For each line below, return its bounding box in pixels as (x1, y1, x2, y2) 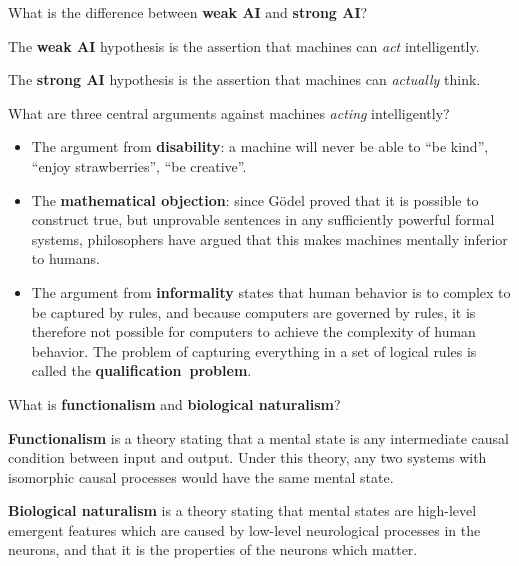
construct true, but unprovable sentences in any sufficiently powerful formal (31, 209, 495, 230)
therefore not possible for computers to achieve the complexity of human (31, 321, 476, 342)
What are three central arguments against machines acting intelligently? (8, 102, 450, 123)
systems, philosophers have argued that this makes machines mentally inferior (31, 228, 508, 249)
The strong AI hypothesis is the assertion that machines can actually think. (8, 69, 481, 90)
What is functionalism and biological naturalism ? (8, 393, 341, 414)
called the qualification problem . (31, 360, 252, 381)
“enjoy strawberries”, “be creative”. (31, 155, 247, 176)
